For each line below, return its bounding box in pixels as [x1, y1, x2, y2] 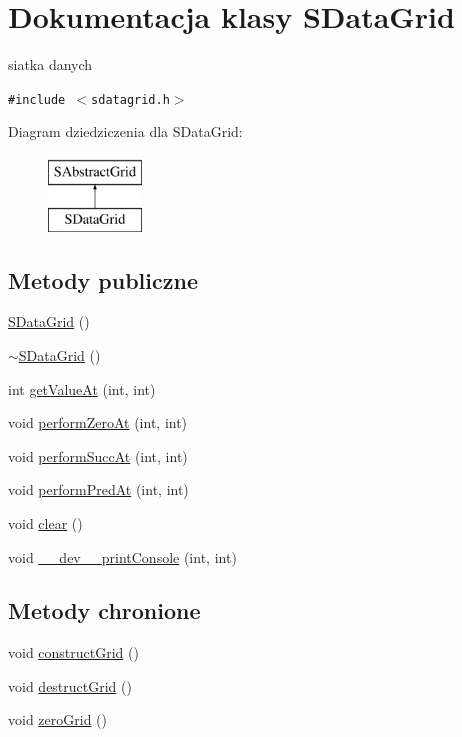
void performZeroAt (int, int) [8, 412, 188, 433]
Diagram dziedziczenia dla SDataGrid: [8, 121, 243, 142]
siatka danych [8, 54, 93, 75]
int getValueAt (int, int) [8, 378, 156, 399]
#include [8, 92, 66, 107]
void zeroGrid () [8, 709, 107, 730]
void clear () [8, 512, 83, 533]
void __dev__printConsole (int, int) [8, 546, 237, 567]
